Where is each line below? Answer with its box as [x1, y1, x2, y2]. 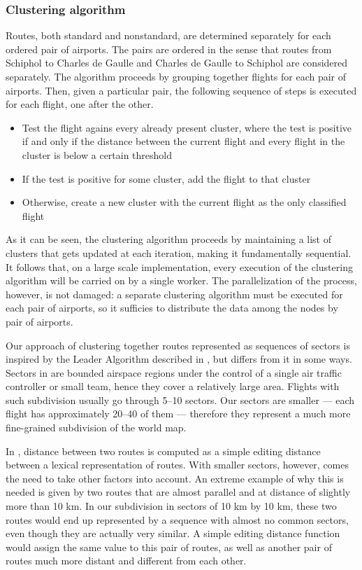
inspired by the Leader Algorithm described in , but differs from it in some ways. [6, 352, 352, 366]
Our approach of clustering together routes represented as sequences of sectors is [6, 338, 350, 352]
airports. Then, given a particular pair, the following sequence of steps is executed [6, 83, 357, 97]
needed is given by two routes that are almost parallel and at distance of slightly [6, 485, 351, 499]
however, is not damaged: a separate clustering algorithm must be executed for [6, 286, 343, 301]
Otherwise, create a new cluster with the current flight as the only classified [22, 195, 347, 209]
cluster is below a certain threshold [22, 147, 173, 162]
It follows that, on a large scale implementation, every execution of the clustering [6, 259, 353, 274]
